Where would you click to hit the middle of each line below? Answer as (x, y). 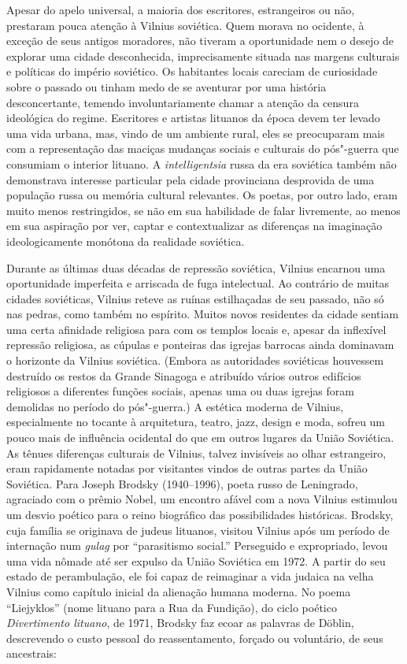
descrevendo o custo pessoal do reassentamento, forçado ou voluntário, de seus (195, 638)
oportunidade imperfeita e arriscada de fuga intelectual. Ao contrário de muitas (198, 283)
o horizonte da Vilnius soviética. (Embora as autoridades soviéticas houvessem (195, 360)
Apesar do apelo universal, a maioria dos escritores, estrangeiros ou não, (181, 9)
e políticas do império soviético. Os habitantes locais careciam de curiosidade (192, 71)
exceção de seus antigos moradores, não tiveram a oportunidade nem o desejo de (200, 41)
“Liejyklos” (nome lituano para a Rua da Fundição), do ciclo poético (172, 607)
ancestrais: (31, 653)
